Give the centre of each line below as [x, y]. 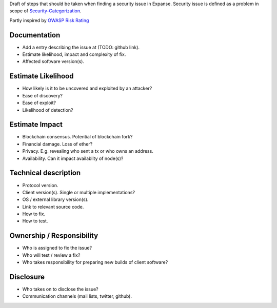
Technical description [45, 173]
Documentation [35, 35]
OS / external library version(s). [55, 199]
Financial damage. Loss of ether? [57, 144]
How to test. [35, 221]
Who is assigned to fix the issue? [57, 248]
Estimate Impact [36, 125]
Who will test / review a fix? [51, 255]
